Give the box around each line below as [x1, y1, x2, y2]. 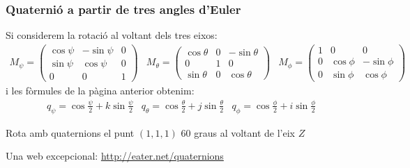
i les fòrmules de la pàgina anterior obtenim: [6, 83, 195, 97]
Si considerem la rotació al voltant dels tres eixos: [6, 28, 218, 42]
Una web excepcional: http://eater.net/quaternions [6, 149, 224, 163]
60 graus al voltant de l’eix [181, 125, 295, 140]
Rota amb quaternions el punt [6, 125, 135, 140]
